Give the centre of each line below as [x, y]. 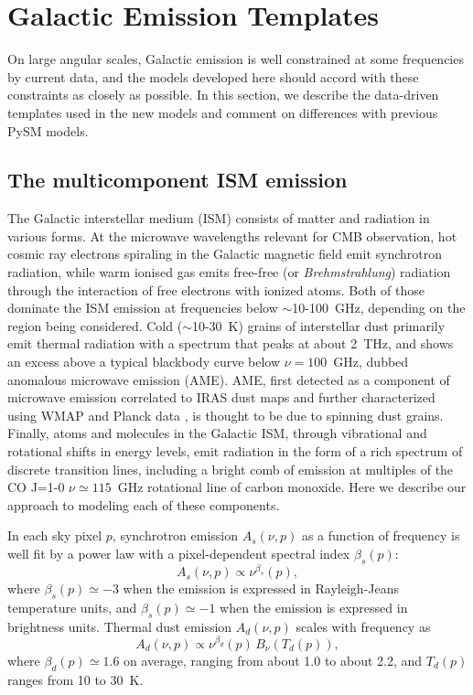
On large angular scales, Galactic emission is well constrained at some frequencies [236, 59]
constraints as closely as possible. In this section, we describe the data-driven [223, 95]
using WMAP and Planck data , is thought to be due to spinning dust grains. [226, 415]
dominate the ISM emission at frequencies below [143, 308]
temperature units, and [72, 608]
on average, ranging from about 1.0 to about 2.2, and [273, 660]
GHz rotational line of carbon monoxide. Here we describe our [292, 487]
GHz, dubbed [371, 362]
